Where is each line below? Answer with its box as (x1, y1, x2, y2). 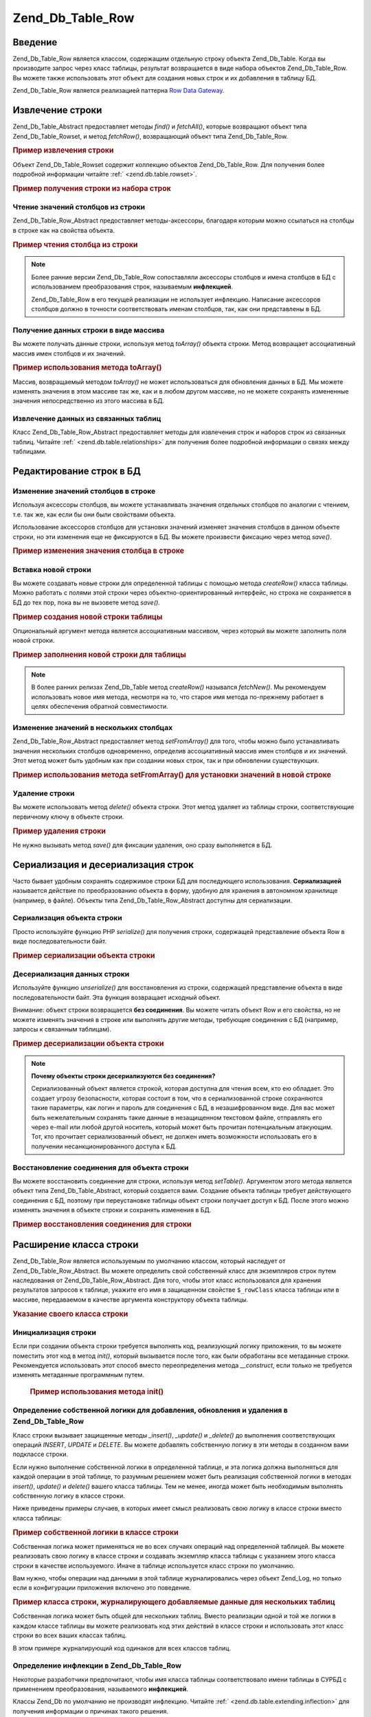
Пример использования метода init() (30, 1387, 164, 1396)
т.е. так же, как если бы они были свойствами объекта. (12, 510, 176, 519)
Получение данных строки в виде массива (12, 325, 165, 334)
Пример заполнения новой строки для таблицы (12, 650, 186, 659)
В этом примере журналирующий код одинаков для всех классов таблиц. (12, 1644, 232, 1652)
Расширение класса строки (12, 1239, 139, 1251)
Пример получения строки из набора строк (12, 183, 172, 193)
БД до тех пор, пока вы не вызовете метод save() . (12, 598, 161, 606)
